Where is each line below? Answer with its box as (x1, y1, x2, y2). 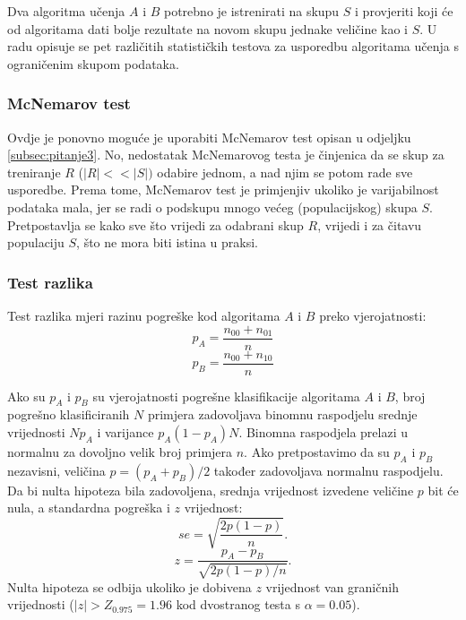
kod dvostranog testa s (176, 595, 300, 614)
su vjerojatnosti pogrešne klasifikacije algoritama (92, 386, 360, 405)
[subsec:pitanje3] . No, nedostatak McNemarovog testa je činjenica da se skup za (7, 145, 444, 164)
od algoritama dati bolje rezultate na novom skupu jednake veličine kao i (7, 19, 409, 38)
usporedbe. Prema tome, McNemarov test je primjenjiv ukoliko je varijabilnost (7, 180, 439, 199)
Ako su (7, 386, 46, 405)
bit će (427, 480, 459, 499)
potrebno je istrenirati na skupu (163, 2, 340, 20)
